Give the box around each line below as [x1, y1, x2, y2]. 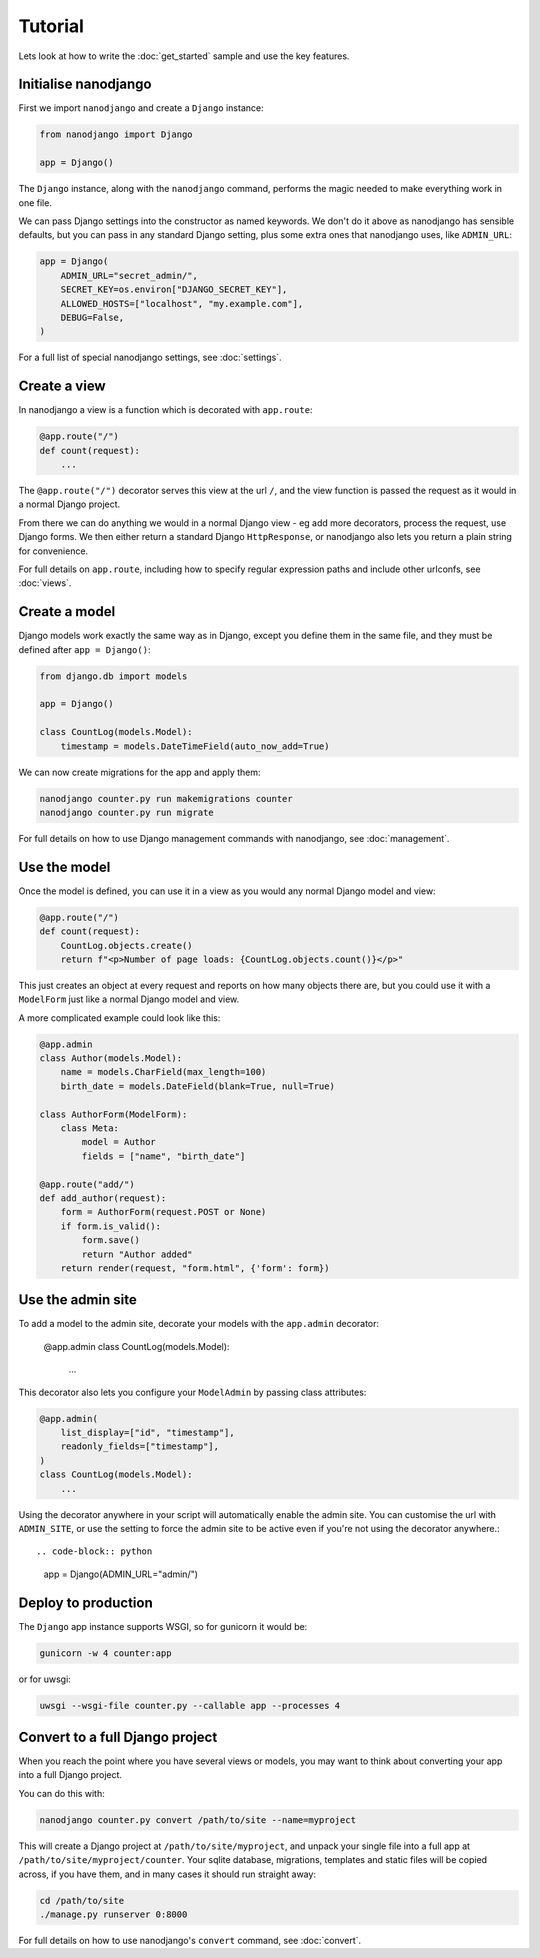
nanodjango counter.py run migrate [39, 806, 214, 818]
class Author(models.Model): [39, 1053, 183, 1064]
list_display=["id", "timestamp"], [60, 1426, 235, 1438]
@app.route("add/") [39, 1178, 135, 1190]
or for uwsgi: [18, 1673, 72, 1685]
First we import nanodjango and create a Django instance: [18, 102, 264, 114]
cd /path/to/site [39, 1895, 125, 1906]
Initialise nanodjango [18, 76, 152, 93]
